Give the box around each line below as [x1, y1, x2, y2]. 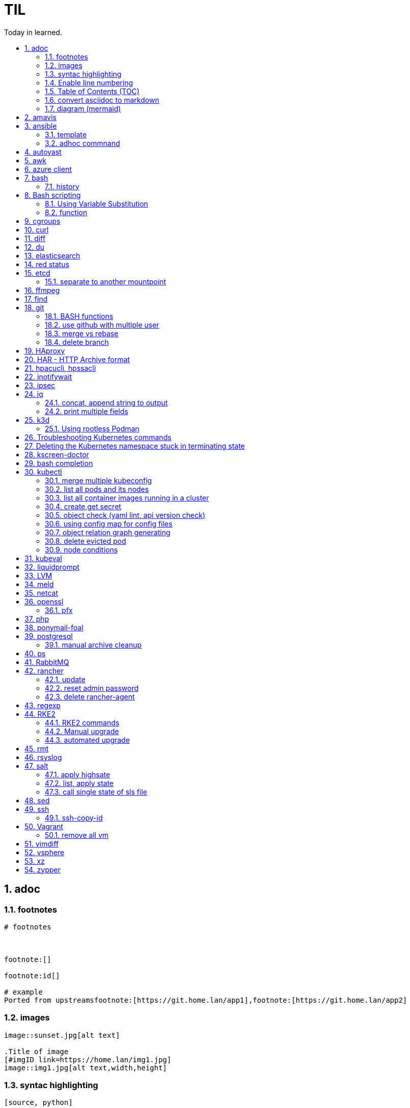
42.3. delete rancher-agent [45, 692, 135, 701]
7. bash [24, 173, 48, 182]
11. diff [24, 234, 46, 243]
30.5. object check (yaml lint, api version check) [45, 510, 206, 519]
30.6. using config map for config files [45, 519, 172, 528]
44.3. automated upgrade [45, 735, 130, 744]
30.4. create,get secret [45, 502, 122, 511]
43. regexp [24, 701, 61, 710]
